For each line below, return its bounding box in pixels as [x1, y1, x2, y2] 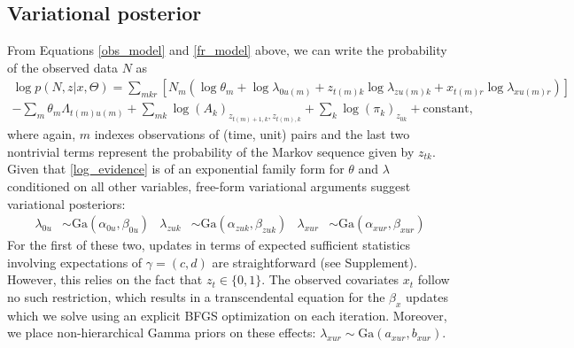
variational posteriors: [7, 194, 126, 213]
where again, [7, 125, 76, 143]
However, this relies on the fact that [7, 270, 203, 289]
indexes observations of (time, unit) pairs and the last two [94, 125, 410, 143]
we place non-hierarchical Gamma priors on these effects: [7, 323, 316, 342]
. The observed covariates [261, 270, 399, 289]
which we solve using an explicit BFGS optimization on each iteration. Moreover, [7, 305, 447, 324]
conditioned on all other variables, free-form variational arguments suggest [7, 176, 411, 195]
